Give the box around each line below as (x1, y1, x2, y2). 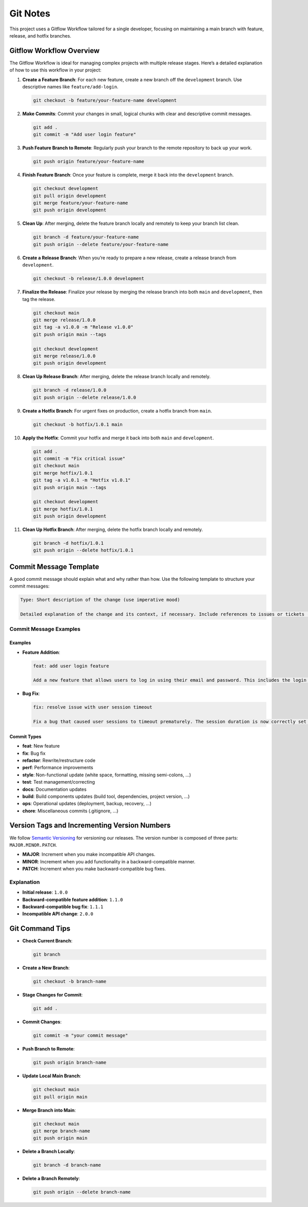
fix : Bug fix (22, 750, 46, 756)
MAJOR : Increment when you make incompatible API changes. (22, 851, 156, 858)
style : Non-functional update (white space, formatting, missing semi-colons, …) (22, 772, 191, 778)
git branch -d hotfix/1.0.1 (33, 540, 104, 546)
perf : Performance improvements (22, 765, 93, 771)
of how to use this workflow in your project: (9, 67, 102, 73)
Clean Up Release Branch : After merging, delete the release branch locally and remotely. (22, 374, 210, 380)
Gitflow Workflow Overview (9, 46, 100, 55)
